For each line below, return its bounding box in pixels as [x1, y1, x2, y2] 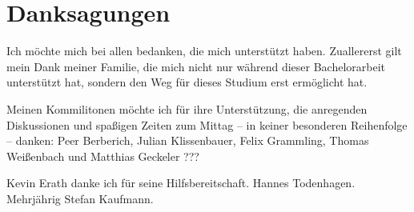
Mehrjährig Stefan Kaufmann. [6, 190, 154, 206]
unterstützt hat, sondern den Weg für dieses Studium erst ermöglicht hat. [6, 74, 368, 90]
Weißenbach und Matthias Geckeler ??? [6, 147, 199, 164]
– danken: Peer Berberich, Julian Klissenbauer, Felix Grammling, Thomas [6, 132, 369, 149]
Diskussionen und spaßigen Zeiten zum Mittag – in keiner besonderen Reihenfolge [6, 116, 408, 133]
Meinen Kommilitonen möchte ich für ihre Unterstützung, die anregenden [6, 100, 368, 117]
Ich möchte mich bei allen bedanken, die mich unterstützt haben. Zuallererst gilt [6, 42, 402, 59]
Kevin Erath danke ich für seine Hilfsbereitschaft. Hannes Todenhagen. [6, 174, 356, 191]
